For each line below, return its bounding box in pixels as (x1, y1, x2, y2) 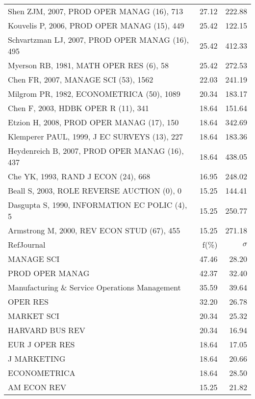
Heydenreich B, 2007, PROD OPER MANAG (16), (8, 145, 184, 156)
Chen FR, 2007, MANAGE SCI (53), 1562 (8, 74, 153, 85)
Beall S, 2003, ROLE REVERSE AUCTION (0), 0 (8, 185, 182, 196)
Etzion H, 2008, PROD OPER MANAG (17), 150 (8, 116, 179, 128)
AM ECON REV (8, 381, 66, 393)
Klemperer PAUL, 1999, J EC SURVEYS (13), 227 (8, 131, 183, 142)
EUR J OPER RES (8, 339, 75, 350)
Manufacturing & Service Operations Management (8, 282, 181, 293)
